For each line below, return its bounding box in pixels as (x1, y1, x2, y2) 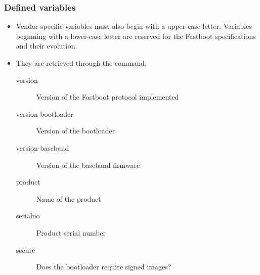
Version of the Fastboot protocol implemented (36, 91, 179, 102)
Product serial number (36, 227, 106, 238)
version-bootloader (16, 108, 73, 119)
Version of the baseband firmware (36, 159, 140, 170)
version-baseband (16, 142, 69, 153)
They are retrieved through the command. (16, 58, 147, 68)
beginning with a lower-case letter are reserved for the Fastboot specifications (16, 30, 256, 41)
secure (16, 244, 35, 255)
